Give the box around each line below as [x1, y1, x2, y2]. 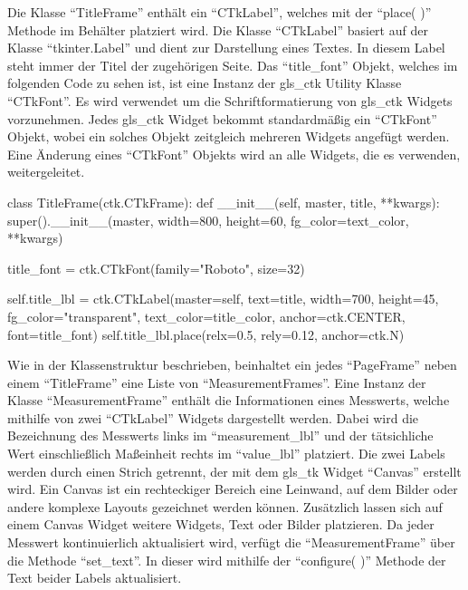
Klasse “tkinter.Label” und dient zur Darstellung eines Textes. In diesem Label [7, 38, 445, 57]
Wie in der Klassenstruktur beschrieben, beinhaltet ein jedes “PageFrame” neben [7, 355, 457, 374]
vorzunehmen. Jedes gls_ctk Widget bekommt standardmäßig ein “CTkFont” [7, 109, 437, 128]
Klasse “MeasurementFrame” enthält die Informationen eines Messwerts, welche [7, 391, 450, 410]
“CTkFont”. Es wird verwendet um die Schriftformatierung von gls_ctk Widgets [7, 91, 453, 110]
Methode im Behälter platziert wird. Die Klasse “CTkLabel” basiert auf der [7, 20, 428, 39]
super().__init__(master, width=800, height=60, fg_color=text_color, [7, 210, 409, 229]
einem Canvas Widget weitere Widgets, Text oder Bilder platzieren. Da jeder [7, 515, 435, 534]
